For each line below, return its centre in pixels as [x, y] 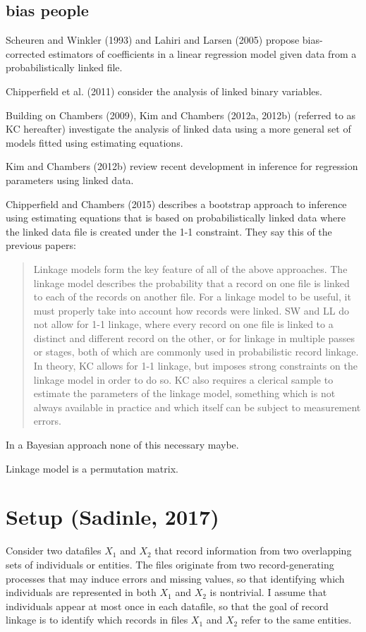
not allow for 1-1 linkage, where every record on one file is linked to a [183, 324]
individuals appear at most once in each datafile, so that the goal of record [167, 606]
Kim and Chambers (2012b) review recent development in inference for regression [182, 166]
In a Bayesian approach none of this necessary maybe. [122, 445]
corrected [26, 53]
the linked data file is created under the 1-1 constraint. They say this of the [169, 231]
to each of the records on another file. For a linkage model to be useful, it [192, 297]
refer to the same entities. [296, 620]
